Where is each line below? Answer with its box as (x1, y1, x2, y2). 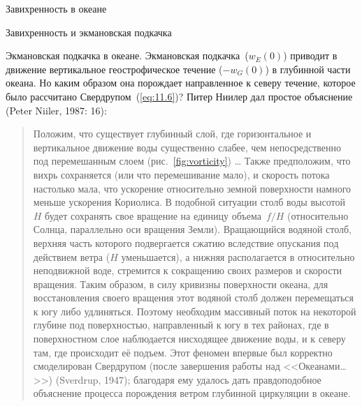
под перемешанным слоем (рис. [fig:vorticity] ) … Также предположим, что (33, 153, 351, 168)
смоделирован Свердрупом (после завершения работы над (33, 359, 280, 373)
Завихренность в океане (6, 1, 107, 15)
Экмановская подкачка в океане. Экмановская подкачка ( (6, 48, 249, 63)
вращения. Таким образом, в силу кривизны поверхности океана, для (33, 276, 328, 291)
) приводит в (283, 48, 338, 63)
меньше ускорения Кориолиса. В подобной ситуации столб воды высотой (33, 195, 345, 209)
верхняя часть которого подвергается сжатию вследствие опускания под (33, 235, 339, 250)
